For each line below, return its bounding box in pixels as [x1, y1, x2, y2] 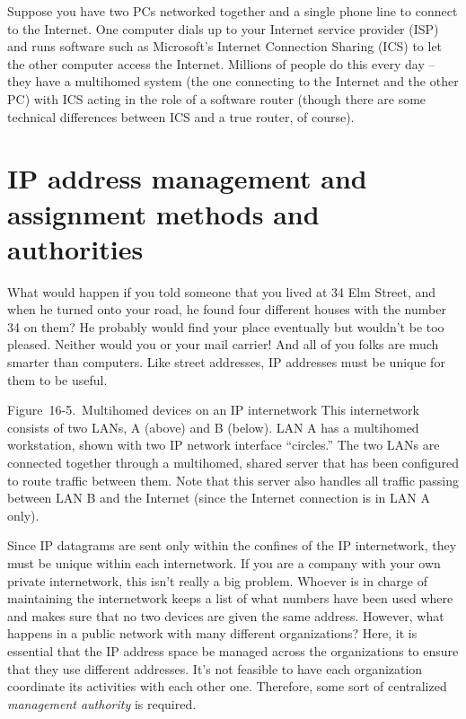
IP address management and [7, 160, 367, 197]
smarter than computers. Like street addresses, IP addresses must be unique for [7, 353, 445, 372]
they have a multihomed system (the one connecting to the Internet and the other [7, 72, 459, 91]
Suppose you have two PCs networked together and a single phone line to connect [7, 2, 458, 20]
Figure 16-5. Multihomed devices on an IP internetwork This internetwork [7, 400, 419, 419]
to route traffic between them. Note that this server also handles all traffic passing [7, 470, 460, 489]
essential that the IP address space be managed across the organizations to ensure [7, 641, 459, 660]
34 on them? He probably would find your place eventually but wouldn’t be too [7, 317, 444, 336]
